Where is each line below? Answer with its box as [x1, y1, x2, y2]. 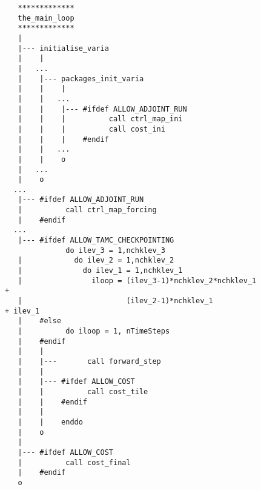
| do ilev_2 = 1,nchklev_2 [18, 256, 174, 265]
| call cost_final [18, 458, 131, 467]
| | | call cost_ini [18, 124, 165, 133]
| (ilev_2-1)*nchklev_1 [18, 297, 213, 306]
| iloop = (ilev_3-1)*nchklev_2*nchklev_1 [18, 276, 257, 285]
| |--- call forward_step [18, 357, 161, 366]
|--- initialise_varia [18, 44, 109, 53]
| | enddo [18, 417, 83, 426]
